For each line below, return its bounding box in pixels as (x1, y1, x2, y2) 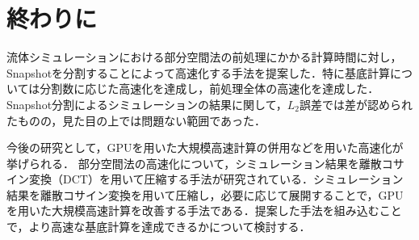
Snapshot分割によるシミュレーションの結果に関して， (6, 95, 287, 112)
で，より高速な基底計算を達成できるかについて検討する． (6, 218, 311, 235)
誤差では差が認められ (299, 95, 413, 112)
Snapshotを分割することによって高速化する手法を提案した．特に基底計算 (6, 64, 390, 81)
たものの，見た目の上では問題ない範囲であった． (6, 112, 266, 128)
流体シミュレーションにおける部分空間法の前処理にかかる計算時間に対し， (6, 48, 402, 65)
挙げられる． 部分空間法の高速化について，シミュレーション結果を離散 (6, 154, 382, 171)
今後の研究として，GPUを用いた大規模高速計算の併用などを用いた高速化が (6, 139, 404, 156)
